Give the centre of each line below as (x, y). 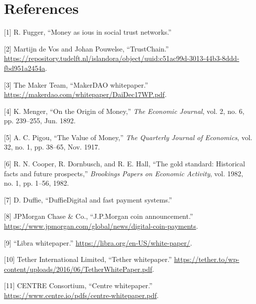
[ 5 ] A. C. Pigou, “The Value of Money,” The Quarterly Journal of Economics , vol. (128, 137)
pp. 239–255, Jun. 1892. (40, 121)
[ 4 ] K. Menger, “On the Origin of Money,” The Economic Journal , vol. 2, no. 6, (124, 111)
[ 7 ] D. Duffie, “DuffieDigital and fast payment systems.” (88, 199)
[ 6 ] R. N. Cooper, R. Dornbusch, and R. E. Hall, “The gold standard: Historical (125, 164)
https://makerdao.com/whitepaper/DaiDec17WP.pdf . (85, 94)
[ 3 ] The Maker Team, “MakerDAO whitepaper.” (76, 84)
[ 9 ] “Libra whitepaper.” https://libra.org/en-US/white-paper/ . (98, 242)
